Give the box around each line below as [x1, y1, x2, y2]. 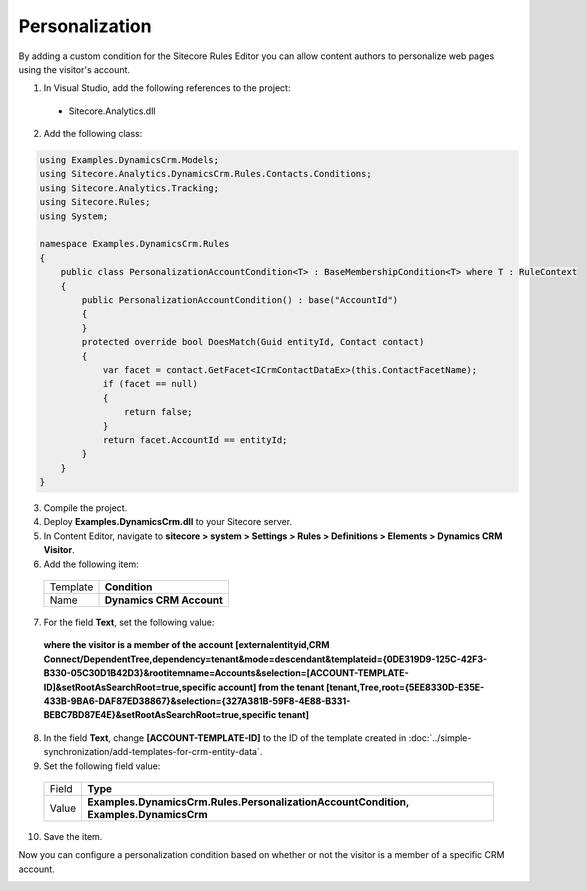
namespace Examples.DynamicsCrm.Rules [39, 238, 230, 250]
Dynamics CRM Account [104, 593, 224, 607]
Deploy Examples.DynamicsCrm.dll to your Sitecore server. [43, 516, 293, 528]
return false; [123, 406, 194, 418]
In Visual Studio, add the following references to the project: [43, 82, 291, 94]
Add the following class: [43, 128, 143, 140]
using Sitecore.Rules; [39, 196, 151, 208]
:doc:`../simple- [408, 731, 472, 744]
